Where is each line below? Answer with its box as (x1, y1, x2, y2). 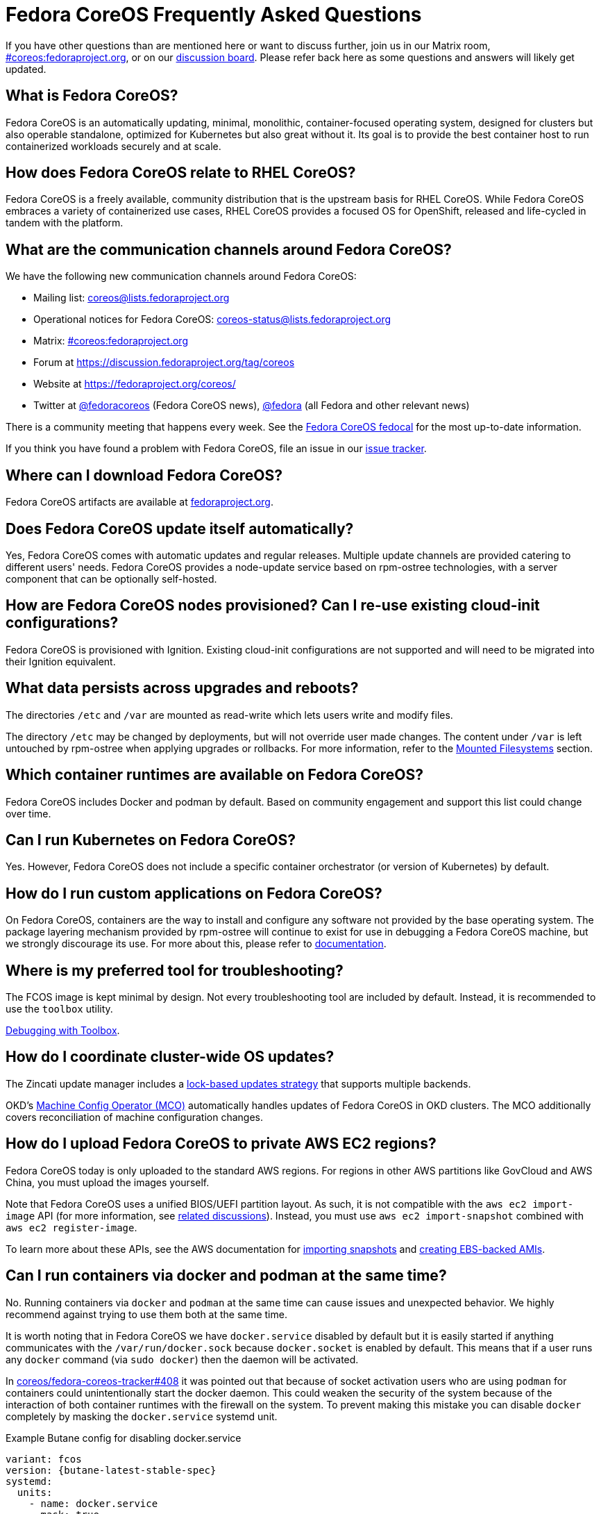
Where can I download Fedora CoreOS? (6, 466, 282, 484)
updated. (6, 63, 46, 75)
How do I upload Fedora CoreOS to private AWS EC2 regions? (6, 1135, 437, 1153)
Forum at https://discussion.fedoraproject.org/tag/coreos (33, 356, 295, 369)
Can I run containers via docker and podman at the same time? (6, 1267, 447, 1285)
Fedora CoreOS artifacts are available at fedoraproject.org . (6, 496, 273, 508)
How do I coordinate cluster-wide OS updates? (6, 1048, 335, 1066)
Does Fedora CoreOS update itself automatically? (6, 519, 354, 538)
